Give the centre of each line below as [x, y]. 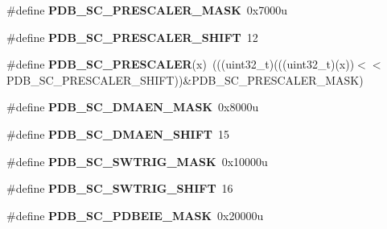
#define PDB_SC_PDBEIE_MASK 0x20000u [135, 215]
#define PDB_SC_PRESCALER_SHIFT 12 [132, 37]
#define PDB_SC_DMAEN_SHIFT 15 [118, 133]
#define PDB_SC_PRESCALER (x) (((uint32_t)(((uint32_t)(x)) [181, 64]
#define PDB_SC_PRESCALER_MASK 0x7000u [147, 10]
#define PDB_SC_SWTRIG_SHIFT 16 [120, 188]
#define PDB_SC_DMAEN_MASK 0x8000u [133, 107]
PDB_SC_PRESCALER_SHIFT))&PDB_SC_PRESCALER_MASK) [185, 79]
